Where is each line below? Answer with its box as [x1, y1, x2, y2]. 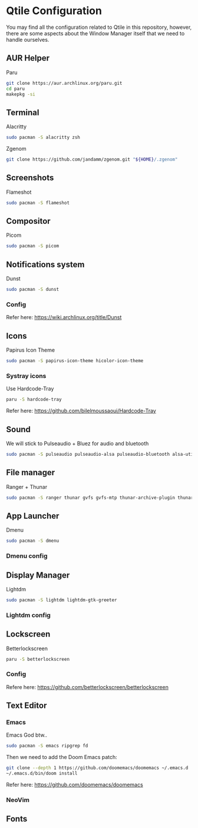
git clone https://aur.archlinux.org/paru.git [6, 80, 123, 86]
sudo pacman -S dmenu [6, 538, 60, 544]
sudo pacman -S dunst [6, 287, 60, 293]
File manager [6, 468, 55, 478]
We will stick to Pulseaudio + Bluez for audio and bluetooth [6, 440, 149, 447]
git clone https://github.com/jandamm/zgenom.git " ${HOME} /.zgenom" [6, 157, 178, 163]
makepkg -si [6, 91, 35, 97]
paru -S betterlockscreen [6, 656, 70, 662]
